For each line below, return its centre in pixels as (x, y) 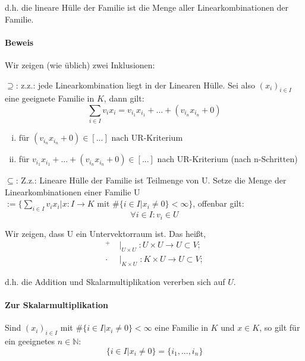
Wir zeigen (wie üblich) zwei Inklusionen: (80, 64)
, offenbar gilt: (218, 203)
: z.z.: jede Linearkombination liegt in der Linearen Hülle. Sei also (135, 85)
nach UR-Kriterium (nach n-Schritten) (227, 159)
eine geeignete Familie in (50, 98)
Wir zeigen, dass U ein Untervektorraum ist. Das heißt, (106, 233)
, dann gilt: (124, 98)
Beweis (19, 42)
